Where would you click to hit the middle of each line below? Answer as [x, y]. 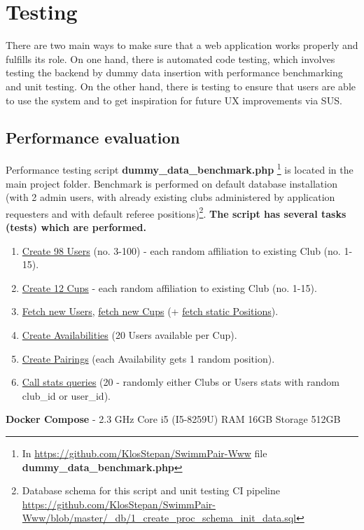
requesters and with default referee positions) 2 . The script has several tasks [176, 212]
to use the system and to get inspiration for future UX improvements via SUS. [174, 100]
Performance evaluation [93, 138]
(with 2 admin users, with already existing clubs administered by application [170, 197]
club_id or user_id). [66, 395]
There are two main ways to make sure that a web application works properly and [182, 45]
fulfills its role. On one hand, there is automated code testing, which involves [170, 58]
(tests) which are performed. [76, 226]
